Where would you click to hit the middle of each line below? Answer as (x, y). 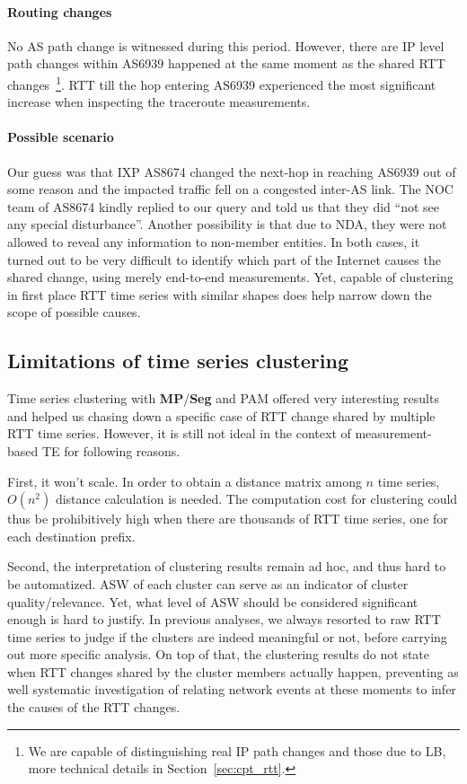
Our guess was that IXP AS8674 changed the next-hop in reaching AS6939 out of (232, 171)
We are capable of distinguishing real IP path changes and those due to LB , (237, 750)
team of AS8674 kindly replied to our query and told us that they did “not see (223, 206)
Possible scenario (61, 137)
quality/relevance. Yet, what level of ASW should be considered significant (213, 601)
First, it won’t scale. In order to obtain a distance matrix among (185, 481)
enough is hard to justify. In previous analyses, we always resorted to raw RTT (224, 619)
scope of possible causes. (74, 312)
